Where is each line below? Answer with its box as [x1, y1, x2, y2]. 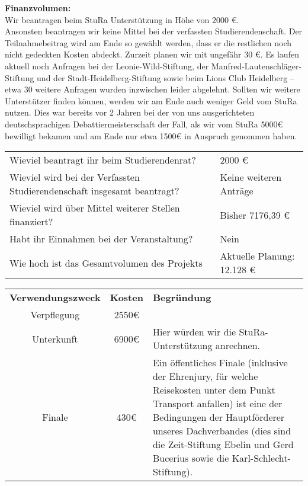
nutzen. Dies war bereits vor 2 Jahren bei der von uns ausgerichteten [5, 106, 255, 119]
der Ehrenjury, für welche [152, 369, 258, 383]
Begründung [152, 290, 211, 305]
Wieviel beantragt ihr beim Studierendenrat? [9, 153, 196, 167]
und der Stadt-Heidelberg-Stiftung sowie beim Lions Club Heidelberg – [37, 71, 294, 84]
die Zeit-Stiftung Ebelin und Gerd [152, 437, 294, 452]
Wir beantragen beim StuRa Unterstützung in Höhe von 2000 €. [5, 13, 239, 25]
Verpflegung [30, 308, 80, 322]
